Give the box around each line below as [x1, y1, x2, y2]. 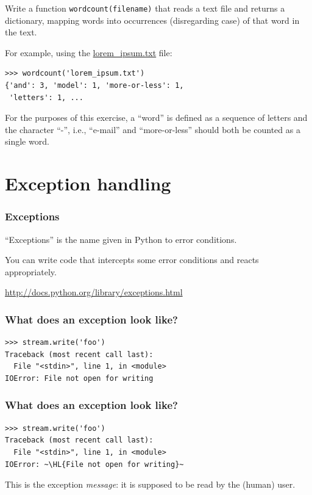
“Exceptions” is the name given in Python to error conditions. [5, 233, 237, 245]
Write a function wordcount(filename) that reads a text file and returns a [5, 2, 285, 14]
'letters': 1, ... [9, 93, 83, 102]
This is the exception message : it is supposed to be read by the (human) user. [5, 478, 296, 491]
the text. [5, 26, 37, 38]
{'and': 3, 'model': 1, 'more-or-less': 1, [5, 81, 184, 90]
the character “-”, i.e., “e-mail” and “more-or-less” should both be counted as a [5, 123, 300, 135]
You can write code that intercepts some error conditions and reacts [5, 253, 259, 266]
